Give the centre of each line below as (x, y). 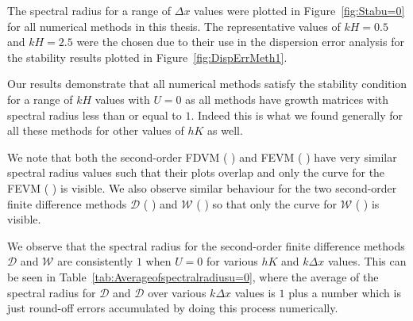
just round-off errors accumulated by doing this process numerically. (173, 308)
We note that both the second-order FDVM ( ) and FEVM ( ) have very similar (202, 157)
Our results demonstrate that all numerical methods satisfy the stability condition (207, 84)
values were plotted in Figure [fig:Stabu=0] (299, 10)
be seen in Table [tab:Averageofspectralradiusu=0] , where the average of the (193, 276)
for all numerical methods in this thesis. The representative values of (174, 26)
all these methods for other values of (96, 130)
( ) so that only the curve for (267, 203)
